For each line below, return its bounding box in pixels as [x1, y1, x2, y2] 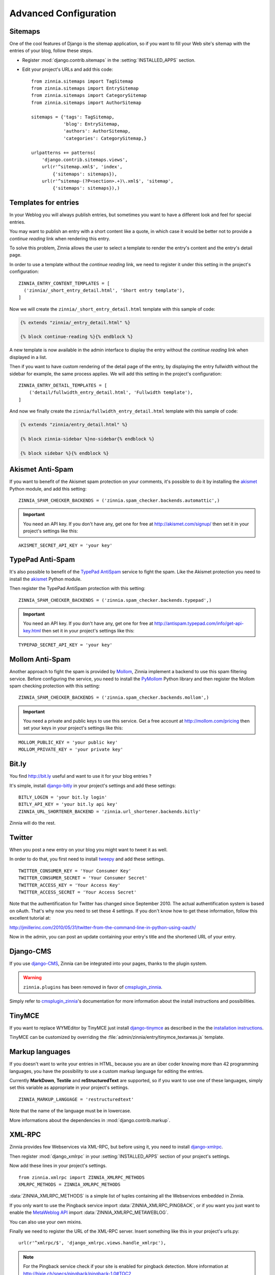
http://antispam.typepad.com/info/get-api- [154, 620, 244, 627]
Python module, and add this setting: [9, 486, 87, 492]
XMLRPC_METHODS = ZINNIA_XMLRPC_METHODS [18, 1182, 121, 1187]
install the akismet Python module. [9, 576, 82, 582]
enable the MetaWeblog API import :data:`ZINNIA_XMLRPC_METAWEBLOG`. [9, 1209, 169, 1216]
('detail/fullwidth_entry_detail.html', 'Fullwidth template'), [29, 390, 193, 395]
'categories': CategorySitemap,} [63, 135, 147, 141]
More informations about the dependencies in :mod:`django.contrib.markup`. [9, 1117, 171, 1123]
